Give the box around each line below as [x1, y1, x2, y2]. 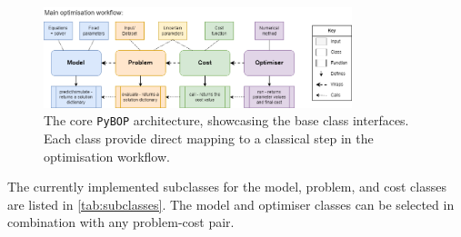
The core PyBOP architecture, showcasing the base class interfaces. [44, 111, 409, 130]
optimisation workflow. [44, 146, 170, 165]
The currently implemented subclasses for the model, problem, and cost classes [7, 177, 446, 196]
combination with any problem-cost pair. [7, 212, 235, 232]
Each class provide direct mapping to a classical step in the [44, 128, 374, 147]
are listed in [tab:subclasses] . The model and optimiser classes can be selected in [7, 194, 455, 213]
